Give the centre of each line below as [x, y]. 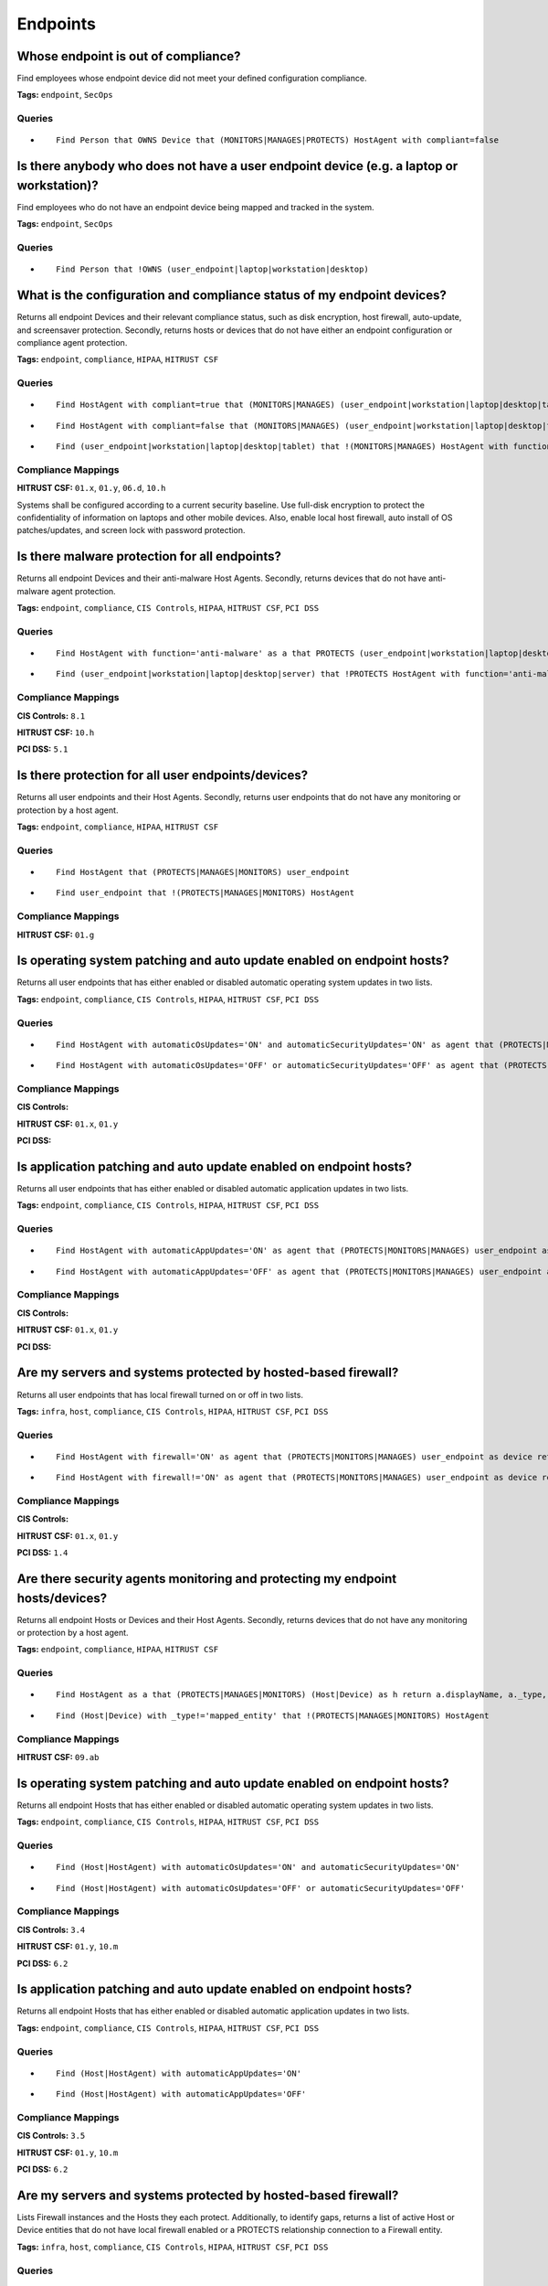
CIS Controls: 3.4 [51, 1929]
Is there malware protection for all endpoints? [149, 556]
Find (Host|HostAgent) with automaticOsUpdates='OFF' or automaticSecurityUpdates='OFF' [261, 1888]
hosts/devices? [62, 1598]
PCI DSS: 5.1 [42, 749]
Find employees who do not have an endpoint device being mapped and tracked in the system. [195, 207]
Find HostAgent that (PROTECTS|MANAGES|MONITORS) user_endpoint [203, 872]
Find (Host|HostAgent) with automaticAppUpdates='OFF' [181, 2094]
